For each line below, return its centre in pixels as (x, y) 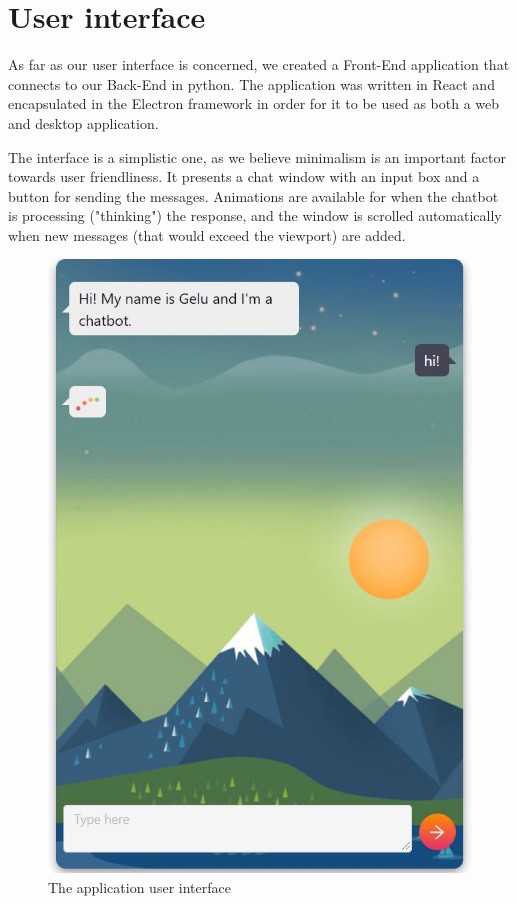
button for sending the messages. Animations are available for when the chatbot (253, 195)
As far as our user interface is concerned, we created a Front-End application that (259, 64)
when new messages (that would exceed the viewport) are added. (207, 234)
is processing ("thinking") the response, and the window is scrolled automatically (255, 215)
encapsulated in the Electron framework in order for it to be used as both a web (254, 103)
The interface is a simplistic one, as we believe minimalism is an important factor (257, 156)
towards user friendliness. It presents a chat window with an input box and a (244, 176)
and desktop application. (83, 122)
